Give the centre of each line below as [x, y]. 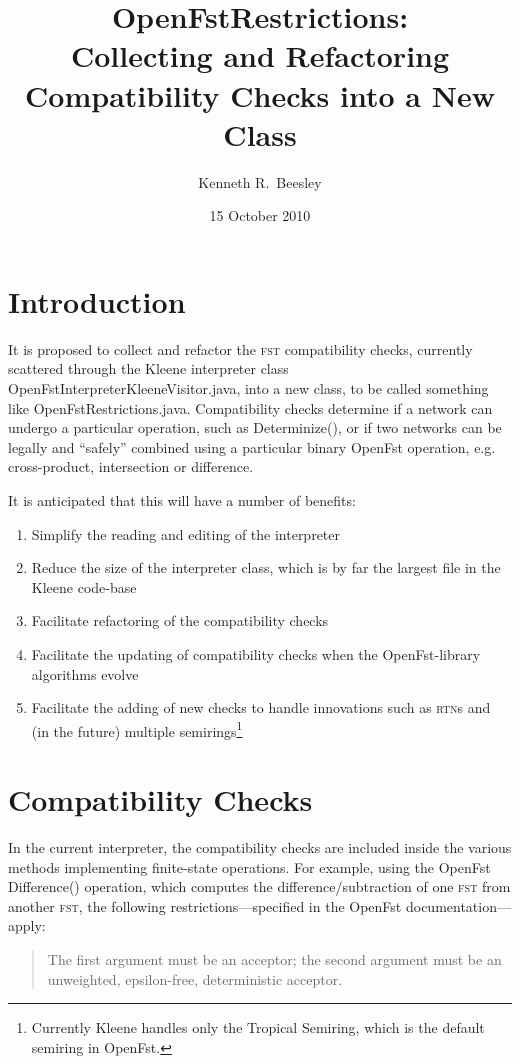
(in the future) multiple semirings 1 [137, 729]
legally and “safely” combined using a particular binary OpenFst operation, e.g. [252, 446]
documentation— [458, 905]
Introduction [97, 300]
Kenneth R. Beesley [260, 181]
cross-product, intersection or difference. [131, 466]
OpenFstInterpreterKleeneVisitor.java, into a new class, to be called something [248, 388]
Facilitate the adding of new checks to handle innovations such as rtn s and [261, 707]
